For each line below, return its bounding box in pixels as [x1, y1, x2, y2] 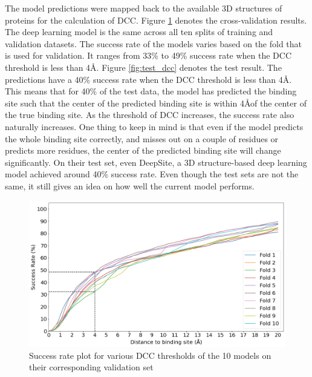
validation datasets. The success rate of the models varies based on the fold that [5, 37, 302, 50]
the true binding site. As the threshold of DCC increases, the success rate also [5, 108, 294, 121]
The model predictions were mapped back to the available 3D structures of [5, 2, 282, 14]
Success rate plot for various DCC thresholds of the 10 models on [29, 349, 271, 361]
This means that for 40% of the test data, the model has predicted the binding [5, 85, 297, 97]
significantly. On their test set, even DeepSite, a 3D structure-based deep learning [5, 156, 307, 168]
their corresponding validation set [29, 361, 154, 373]
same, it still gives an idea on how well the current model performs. [5, 179, 255, 192]
